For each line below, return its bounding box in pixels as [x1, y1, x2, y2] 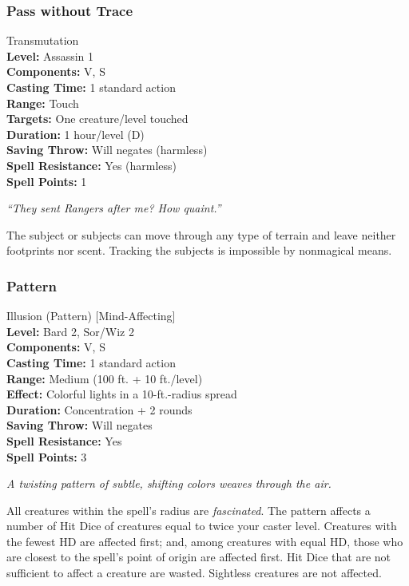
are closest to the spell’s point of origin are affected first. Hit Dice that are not [6, 548, 391, 565]
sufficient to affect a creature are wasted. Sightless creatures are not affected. [6, 564, 382, 581]
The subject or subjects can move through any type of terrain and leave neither [6, 226, 396, 243]
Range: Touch [6, 94, 79, 111]
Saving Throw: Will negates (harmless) [6, 141, 208, 158]
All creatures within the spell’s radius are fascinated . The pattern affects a [6, 501, 371, 518]
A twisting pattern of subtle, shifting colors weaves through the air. [6, 475, 332, 492]
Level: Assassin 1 [6, 47, 94, 64]
